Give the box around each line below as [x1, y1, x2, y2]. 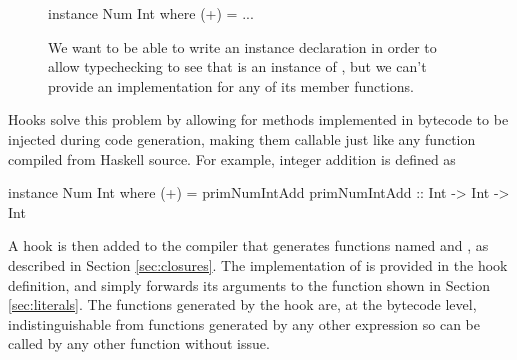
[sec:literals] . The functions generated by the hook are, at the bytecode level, [8, 294, 477, 315]
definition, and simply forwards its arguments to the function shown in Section [8, 274, 490, 295]
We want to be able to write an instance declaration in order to [48, 36, 437, 57]
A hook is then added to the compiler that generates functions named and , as [8, 235, 489, 256]
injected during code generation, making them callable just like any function [8, 128, 476, 149]
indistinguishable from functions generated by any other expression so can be [8, 313, 480, 334]
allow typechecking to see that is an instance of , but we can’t [48, 56, 427, 77]
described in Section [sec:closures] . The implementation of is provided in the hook [8, 254, 508, 275]
